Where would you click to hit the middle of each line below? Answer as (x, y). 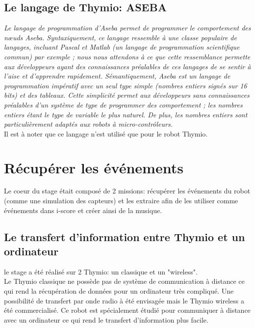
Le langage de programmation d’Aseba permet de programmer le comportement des (127, 28)
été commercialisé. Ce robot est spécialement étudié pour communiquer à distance (127, 310)
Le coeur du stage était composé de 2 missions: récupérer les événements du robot (127, 191)
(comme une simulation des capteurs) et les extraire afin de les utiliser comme (121, 201)
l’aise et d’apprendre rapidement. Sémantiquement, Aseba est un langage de (117, 76)
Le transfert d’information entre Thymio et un (125, 236)
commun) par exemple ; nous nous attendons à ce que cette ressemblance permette (127, 56)
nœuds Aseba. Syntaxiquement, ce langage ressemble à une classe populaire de (120, 37)
